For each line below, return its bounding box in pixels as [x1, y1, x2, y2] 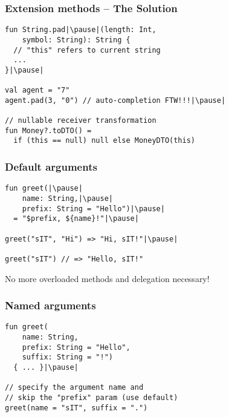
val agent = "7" [5, 86, 70, 95]
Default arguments [5, 159, 97, 174]
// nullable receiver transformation [5, 116, 156, 125]
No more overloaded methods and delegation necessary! [5, 272, 210, 284]
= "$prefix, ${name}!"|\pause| [13, 214, 139, 223]
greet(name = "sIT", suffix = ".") [5, 403, 148, 412]
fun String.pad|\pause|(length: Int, [5, 25, 156, 34]
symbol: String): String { [22, 35, 131, 44]
